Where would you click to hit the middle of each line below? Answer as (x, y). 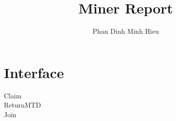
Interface (34, 72)
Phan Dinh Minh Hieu (126, 31)
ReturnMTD (22, 105)
